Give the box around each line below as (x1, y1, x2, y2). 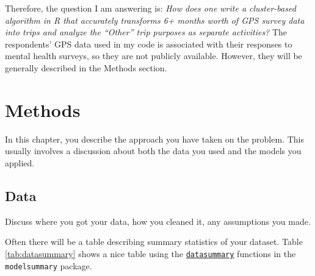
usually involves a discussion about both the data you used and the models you (5, 144, 302, 157)
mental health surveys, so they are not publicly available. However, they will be (5, 49, 302, 62)
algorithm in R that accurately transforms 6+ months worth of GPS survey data (5, 13, 305, 26)
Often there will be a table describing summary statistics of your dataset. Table (5, 235, 303, 248)
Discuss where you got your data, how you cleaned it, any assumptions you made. (5, 214, 311, 227)
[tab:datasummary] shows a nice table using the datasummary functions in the (5, 247, 296, 260)
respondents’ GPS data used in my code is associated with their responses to (5, 37, 292, 50)
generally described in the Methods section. (5, 61, 167, 74)
